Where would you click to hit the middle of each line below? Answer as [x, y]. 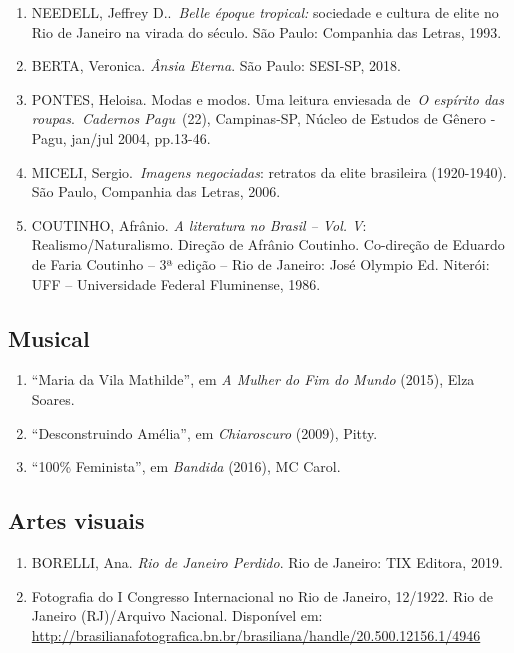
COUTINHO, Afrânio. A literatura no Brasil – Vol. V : [199, 224]
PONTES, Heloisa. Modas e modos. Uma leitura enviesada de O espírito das [267, 98]
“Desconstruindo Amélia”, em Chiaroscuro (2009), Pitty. [204, 432]
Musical [49, 337]
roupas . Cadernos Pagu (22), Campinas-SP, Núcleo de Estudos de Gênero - [263, 118]
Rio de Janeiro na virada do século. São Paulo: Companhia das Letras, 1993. [266, 31]
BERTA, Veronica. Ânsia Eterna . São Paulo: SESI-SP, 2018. [216, 65]
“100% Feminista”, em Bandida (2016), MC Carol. [186, 466]
